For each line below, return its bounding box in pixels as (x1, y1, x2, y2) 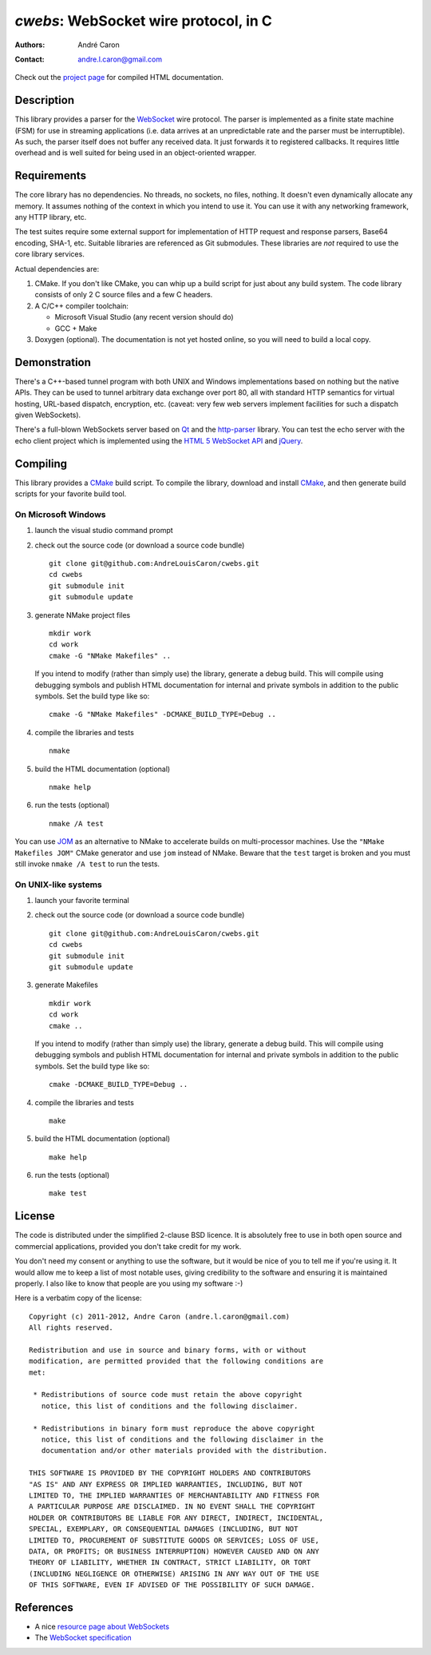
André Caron (77, 40, 120, 50)
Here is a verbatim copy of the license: (14, 1293, 142, 1303)
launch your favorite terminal (34, 896, 129, 905)
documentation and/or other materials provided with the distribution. (41, 1446, 328, 1455)
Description (14, 93, 75, 107)
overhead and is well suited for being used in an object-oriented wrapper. (14, 148, 257, 157)
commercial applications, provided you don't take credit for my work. (14, 1241, 242, 1251)
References (14, 1601, 73, 1614)
